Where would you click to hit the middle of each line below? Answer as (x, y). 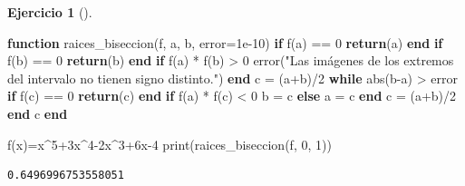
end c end (38, 113)
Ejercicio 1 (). (50, 12)
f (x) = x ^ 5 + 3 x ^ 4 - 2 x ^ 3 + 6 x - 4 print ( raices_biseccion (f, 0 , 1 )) (170, 144)
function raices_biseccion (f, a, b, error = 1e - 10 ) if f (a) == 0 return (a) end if (225, 42)
